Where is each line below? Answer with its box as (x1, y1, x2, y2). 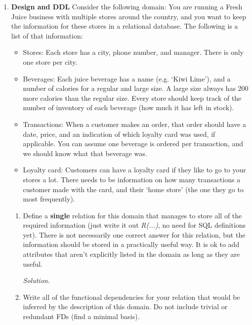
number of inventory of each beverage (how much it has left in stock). (23, 102, 234, 113)
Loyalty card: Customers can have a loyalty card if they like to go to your (23, 164, 246, 175)
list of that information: (11, 30, 83, 41)
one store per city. (23, 56, 78, 67)
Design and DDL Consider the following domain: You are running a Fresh (11, 1, 243, 11)
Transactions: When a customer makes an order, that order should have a (23, 119, 246, 129)
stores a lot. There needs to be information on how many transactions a (23, 174, 241, 184)
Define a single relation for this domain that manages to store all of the (23, 210, 242, 220)
